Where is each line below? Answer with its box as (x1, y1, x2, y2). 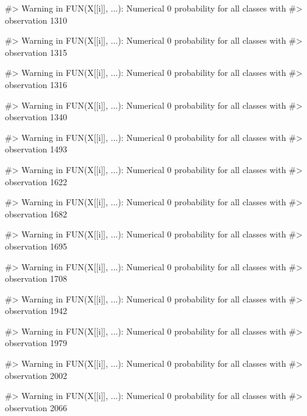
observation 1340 (5, 111, 67, 123)
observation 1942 (5, 304, 67, 317)
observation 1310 (5, 13, 67, 26)
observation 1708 (5, 272, 67, 285)
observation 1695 (5, 239, 67, 252)
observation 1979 (5, 336, 67, 349)
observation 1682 (5, 207, 67, 220)
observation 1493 (5, 143, 67, 155)
